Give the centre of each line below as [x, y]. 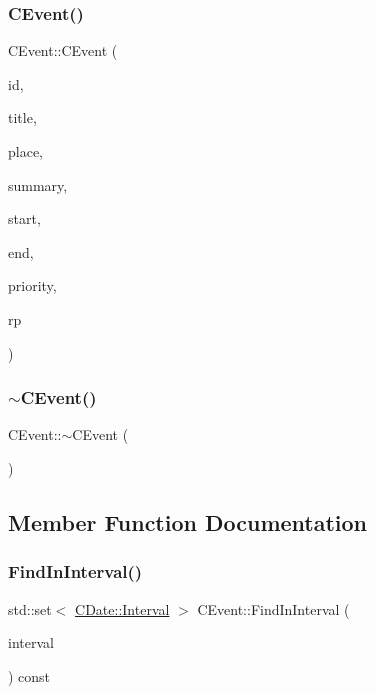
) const [29, 675]
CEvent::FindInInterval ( [273, 608]
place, [25, 151]
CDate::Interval [122, 608]
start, [24, 218]
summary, [38, 184]
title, [22, 117]
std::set [30, 608]
